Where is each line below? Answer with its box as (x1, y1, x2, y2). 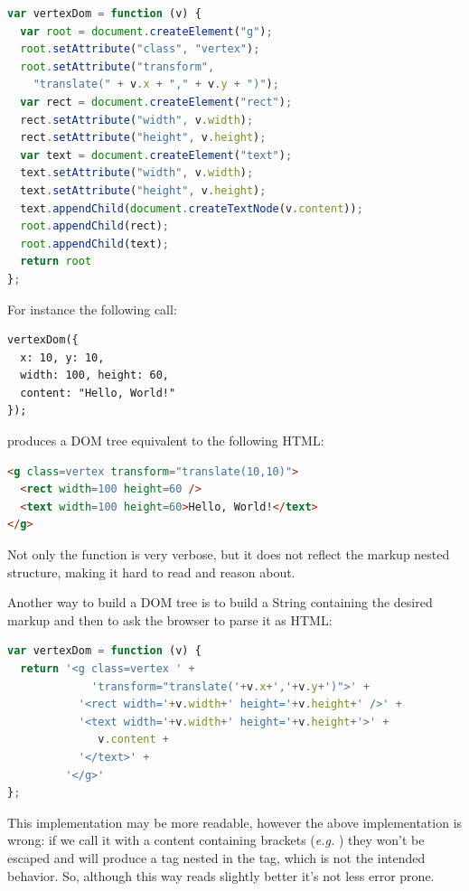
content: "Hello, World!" (20, 386, 176, 399)
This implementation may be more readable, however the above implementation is (7, 812, 463, 831)
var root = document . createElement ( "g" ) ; (20, 24, 273, 38)
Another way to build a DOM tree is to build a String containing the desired (7, 593, 433, 612)
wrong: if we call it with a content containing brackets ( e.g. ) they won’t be (7, 830, 425, 849)
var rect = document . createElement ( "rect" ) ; (20, 95, 293, 108)
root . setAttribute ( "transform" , (20, 60, 215, 73)
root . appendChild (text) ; (20, 237, 170, 250)
